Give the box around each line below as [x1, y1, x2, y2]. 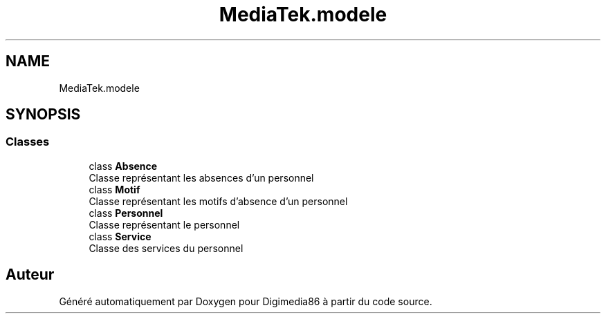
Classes [6, 135, 50, 149]
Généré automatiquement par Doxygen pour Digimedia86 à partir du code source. [59, 295, 432, 307]
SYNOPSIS [6, 106, 81, 124]
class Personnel [89, 206, 163, 219]
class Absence [89, 159, 158, 172]
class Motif [89, 183, 140, 195]
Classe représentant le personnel [89, 218, 240, 231]
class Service [89, 230, 151, 242]
